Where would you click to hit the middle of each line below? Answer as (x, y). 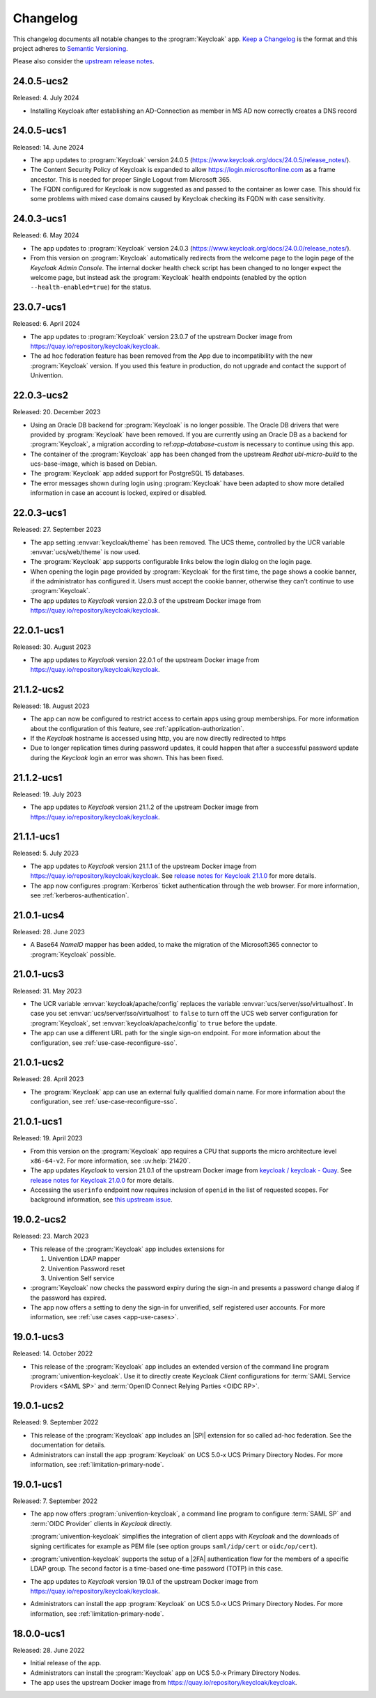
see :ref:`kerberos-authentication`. (80, 895)
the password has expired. (69, 1298)
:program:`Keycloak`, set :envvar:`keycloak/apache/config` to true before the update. (154, 1023)
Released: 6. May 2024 (46, 235)
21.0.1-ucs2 (38, 1063)
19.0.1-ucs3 (38, 1337)
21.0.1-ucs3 (38, 974)
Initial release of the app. (66, 1663)
